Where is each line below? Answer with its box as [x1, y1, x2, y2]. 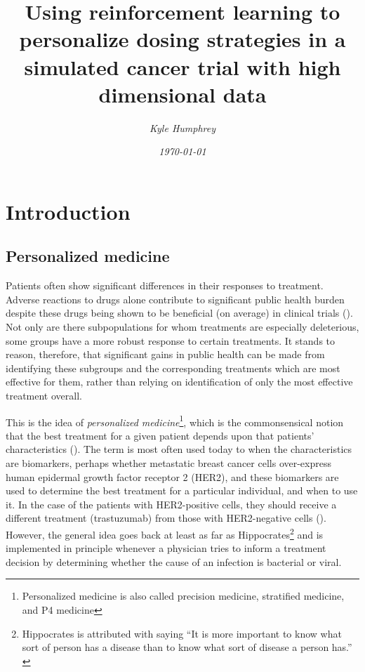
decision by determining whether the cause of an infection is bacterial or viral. [6, 554, 342, 569]
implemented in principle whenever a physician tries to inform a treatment [6, 541, 326, 555]
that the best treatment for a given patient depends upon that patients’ [6, 428, 314, 442]
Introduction [6, 197, 131, 225]
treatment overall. [6, 388, 82, 403]
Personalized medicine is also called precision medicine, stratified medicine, [22, 588, 345, 603]
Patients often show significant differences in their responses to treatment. [6, 278, 324, 293]
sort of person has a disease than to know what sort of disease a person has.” [22, 640, 352, 654]
